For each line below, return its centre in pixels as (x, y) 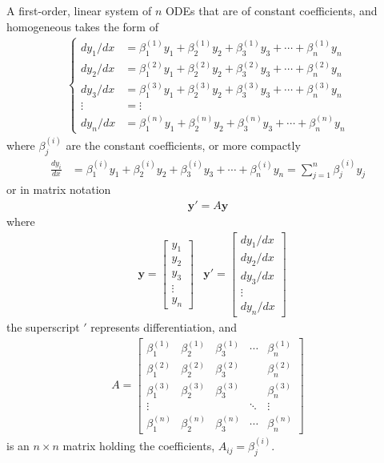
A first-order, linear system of (79, 10)
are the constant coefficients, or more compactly (183, 145)
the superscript (43, 326)
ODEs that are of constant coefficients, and (271, 10)
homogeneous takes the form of (82, 26)
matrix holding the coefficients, (139, 446)
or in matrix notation (59, 189)
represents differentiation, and (164, 326)
